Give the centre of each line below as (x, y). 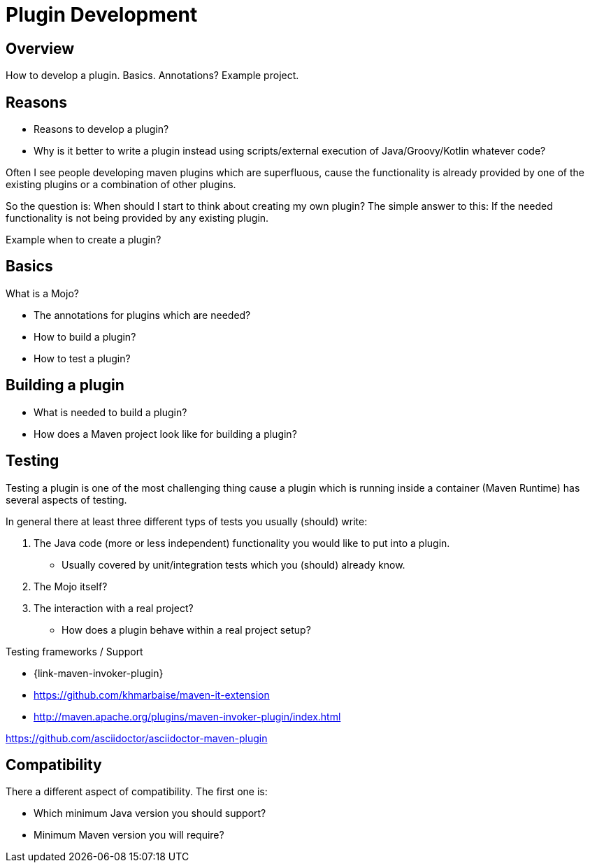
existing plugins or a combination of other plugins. (121, 185)
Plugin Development (102, 15)
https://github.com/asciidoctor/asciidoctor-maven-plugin (137, 738)
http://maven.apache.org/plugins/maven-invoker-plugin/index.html (187, 716)
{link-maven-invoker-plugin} (99, 673)
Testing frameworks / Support (74, 651)
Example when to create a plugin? (84, 240)
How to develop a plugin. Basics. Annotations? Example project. (152, 76)
